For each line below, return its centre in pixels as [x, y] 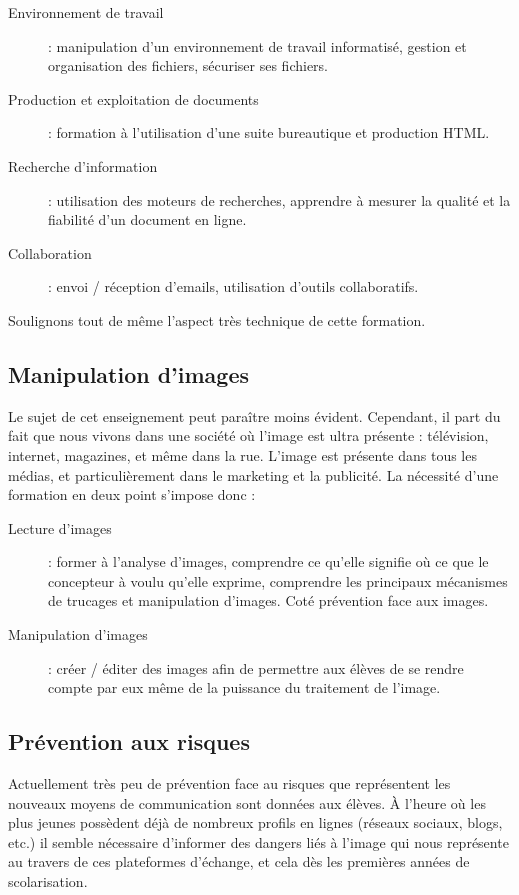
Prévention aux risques [129, 741]
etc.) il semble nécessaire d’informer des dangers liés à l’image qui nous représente [258, 841]
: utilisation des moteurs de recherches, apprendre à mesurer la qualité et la [279, 199]
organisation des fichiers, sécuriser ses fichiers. [188, 65]
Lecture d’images [60, 527]
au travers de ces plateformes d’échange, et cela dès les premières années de [239, 861]
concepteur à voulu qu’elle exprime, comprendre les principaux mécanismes [278, 580]
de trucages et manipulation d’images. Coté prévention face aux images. [268, 600]
